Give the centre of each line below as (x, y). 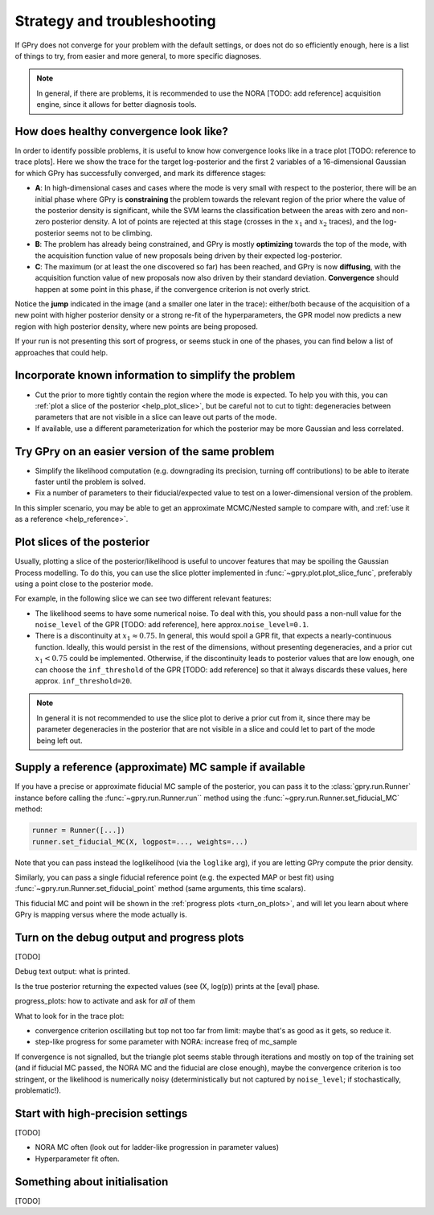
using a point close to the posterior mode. (84, 584)
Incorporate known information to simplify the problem (155, 375)
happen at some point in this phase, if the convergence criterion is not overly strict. (173, 289)
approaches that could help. (61, 352)
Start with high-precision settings (101, 1113)
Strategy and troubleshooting (115, 21)
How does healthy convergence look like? (121, 131)
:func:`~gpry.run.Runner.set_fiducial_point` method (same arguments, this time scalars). (160, 889)
